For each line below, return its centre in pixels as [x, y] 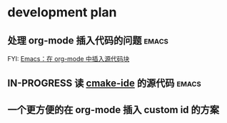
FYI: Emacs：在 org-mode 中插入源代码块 [69, 59]
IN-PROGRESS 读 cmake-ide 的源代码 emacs [104, 84]
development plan [62, 12]
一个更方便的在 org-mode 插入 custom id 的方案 [113, 110]
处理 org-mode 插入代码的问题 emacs [88, 40]
